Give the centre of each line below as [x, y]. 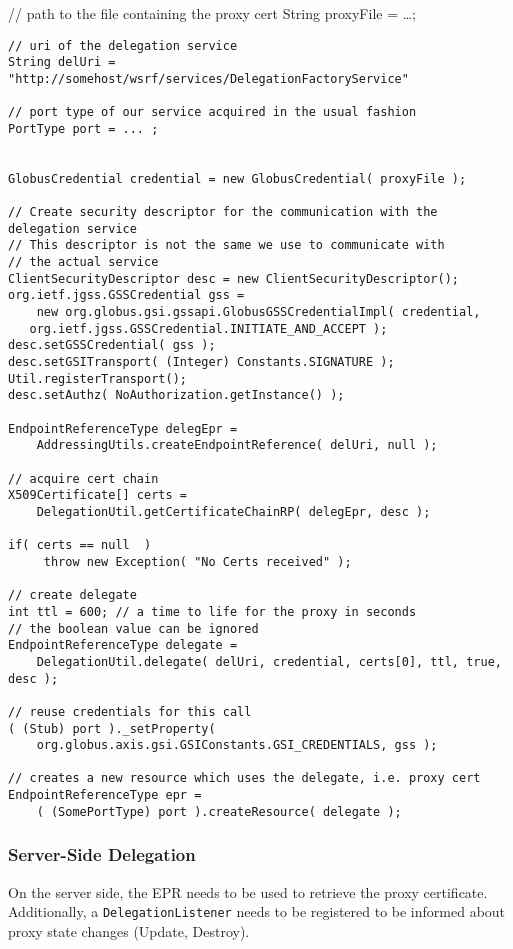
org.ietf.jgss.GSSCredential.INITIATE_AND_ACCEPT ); [208, 328]
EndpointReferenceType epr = [105, 795]
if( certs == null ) [80, 545]
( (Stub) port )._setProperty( [112, 728]
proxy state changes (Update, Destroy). [129, 930]
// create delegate [72, 595]
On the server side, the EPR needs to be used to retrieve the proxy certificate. [248, 891]
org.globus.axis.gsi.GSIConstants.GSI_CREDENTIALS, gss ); [237, 745]
